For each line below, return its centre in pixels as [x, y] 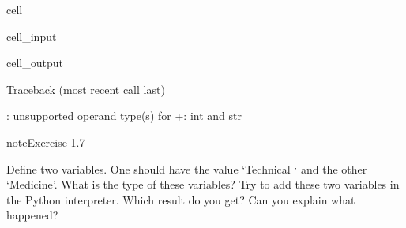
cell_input [32, 36]
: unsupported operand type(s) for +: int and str [124, 116]
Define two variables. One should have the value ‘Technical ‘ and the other [187, 168]
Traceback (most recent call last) [86, 89]
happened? [32, 215]
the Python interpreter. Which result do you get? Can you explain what [181, 199]
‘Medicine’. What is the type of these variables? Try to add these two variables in [203, 184]
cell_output [35, 63]
